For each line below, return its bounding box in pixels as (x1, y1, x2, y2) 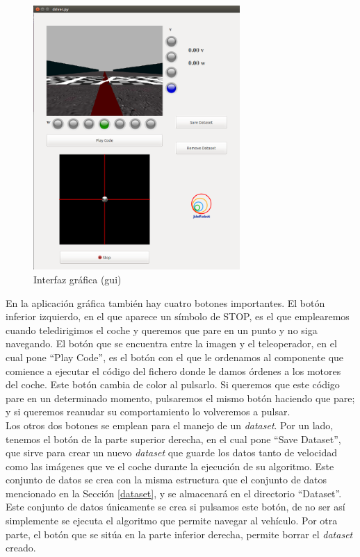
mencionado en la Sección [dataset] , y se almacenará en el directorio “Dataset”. (6, 485, 342, 500)
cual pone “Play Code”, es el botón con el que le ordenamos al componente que (6, 349, 344, 364)
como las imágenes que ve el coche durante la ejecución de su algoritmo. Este (6, 458, 334, 473)
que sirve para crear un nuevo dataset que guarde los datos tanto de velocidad (6, 445, 337, 460)
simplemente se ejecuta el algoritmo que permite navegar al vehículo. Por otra (6, 513, 338, 528)
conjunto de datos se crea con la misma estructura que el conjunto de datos (6, 472, 327, 487)
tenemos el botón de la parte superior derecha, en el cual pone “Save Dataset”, (6, 431, 341, 446)
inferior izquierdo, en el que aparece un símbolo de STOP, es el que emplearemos (6, 309, 350, 324)
